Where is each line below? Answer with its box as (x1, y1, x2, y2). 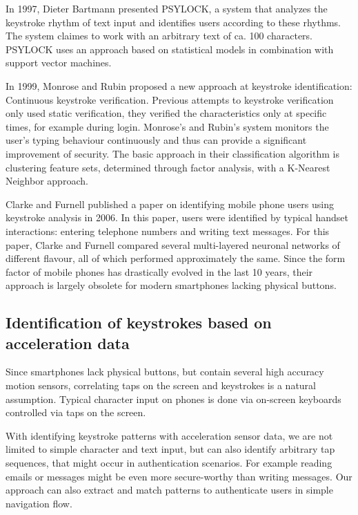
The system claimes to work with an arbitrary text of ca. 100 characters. (6, 28, 312, 43)
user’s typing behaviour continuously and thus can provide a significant (6, 133, 307, 147)
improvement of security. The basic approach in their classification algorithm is (6, 146, 339, 160)
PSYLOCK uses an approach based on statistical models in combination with (6, 41, 334, 56)
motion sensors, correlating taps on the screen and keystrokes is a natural (6, 378, 316, 393)
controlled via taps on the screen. (6, 405, 146, 420)
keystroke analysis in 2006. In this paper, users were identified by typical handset (6, 210, 348, 225)
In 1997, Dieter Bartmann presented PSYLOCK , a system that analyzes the (6, 1, 328, 15)
